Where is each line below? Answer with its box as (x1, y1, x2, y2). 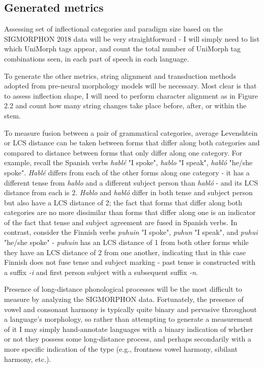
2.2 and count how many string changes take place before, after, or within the (4, 100, 247, 111)
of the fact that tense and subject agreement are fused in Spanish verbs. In (4, 217, 238, 227)
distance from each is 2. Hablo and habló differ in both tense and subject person (4, 187, 253, 198)
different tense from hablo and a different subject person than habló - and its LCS (4, 177, 258, 188)
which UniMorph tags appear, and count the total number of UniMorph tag (4, 43, 241, 54)
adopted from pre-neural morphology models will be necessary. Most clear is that (4, 80, 257, 91)
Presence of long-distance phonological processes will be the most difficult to (4, 284, 242, 294)
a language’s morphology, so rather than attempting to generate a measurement (4, 314, 253, 324)
